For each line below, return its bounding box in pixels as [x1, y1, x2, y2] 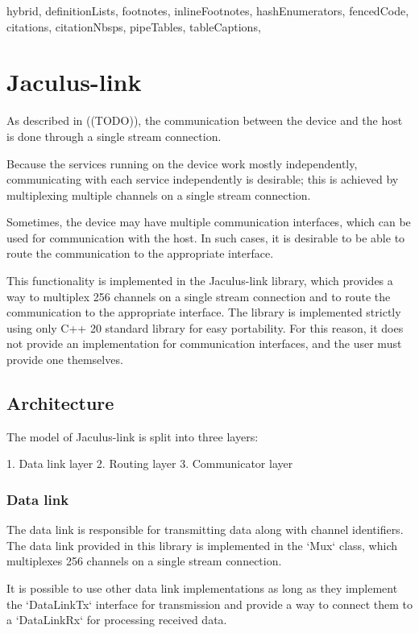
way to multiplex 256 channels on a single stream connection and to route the [6, 288, 391, 304]
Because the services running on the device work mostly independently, [6, 155, 358, 172]
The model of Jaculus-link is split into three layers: [6, 428, 259, 445]
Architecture [6, 391, 114, 416]
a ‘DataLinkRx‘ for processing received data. [6, 611, 227, 628]
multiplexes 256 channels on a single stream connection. [6, 552, 282, 569]
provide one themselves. [6, 351, 123, 368]
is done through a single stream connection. [6, 127, 222, 144]
